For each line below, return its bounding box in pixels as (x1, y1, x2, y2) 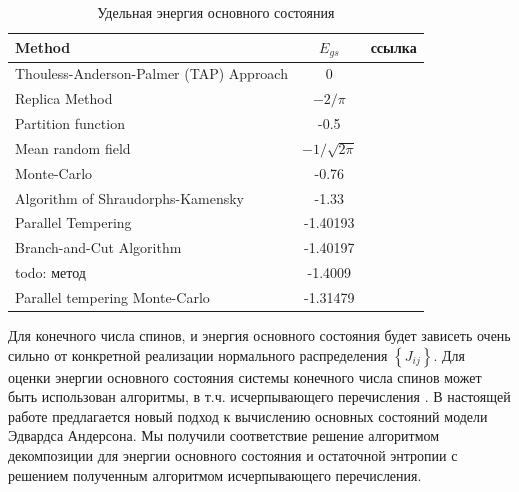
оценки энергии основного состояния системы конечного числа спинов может (8, 366, 482, 387)
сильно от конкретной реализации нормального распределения (8, 344, 388, 365)
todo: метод (15, 262, 86, 283)
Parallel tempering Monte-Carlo (15, 286, 210, 307)
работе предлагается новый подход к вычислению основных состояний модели (8, 405, 488, 426)
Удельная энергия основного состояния (97, 2, 335, 22)
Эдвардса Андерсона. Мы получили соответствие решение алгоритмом (8, 425, 440, 446)
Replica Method (15, 88, 113, 109)
